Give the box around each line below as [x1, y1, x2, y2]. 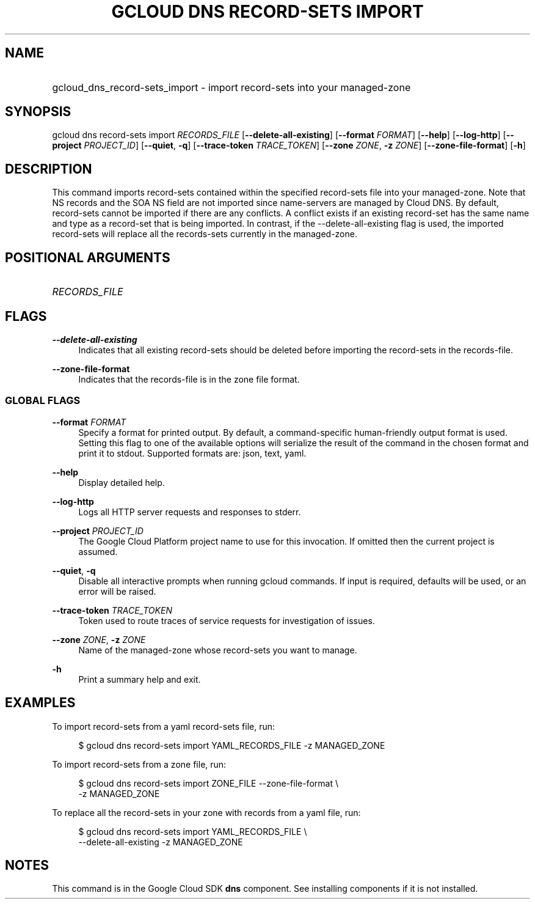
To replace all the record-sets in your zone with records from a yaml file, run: [52, 807, 361, 818]
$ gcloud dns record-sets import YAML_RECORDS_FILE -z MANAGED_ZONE [78, 740, 385, 751]
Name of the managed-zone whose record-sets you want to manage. [78, 644, 357, 655]
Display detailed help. [78, 477, 165, 488]
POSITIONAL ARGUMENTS [5, 249, 170, 265]
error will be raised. [78, 586, 156, 597]
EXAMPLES [5, 695, 76, 711]
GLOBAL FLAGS [5, 394, 81, 407]
